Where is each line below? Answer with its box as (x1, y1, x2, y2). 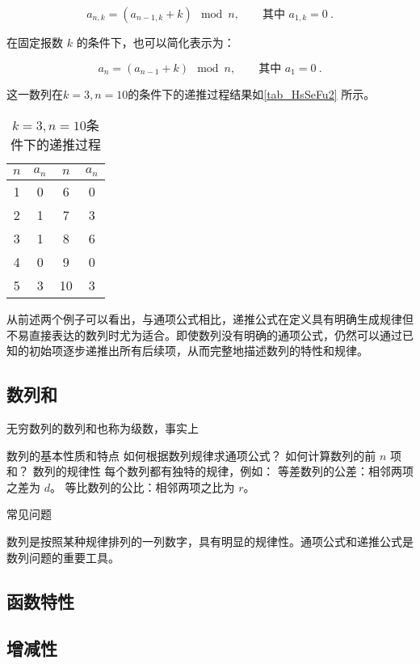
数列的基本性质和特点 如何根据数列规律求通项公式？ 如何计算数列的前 (6, 446, 376, 463)
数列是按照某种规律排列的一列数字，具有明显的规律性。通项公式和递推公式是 (6, 533, 414, 550)
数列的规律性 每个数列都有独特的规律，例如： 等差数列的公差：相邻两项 (32, 463, 414, 480)
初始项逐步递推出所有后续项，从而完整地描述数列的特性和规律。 (28, 342, 368, 359)
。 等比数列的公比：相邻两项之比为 (49, 478, 235, 495)
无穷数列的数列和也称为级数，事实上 (6, 420, 199, 437)
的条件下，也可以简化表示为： (76, 34, 235, 50)
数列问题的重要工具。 (6, 548, 120, 565)
